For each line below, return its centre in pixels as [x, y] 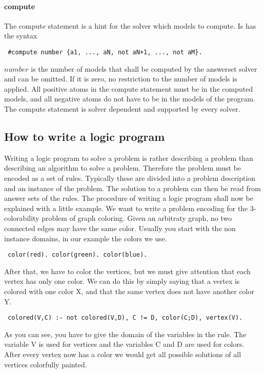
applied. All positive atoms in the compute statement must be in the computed [129, 88]
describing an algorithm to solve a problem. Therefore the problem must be [123, 168]
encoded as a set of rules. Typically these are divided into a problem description [130, 178]
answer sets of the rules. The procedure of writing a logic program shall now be [129, 198]
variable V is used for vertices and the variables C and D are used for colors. [124, 344]
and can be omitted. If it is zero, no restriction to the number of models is [121, 79]
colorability [22, 218]
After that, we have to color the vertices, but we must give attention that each [127, 271]
